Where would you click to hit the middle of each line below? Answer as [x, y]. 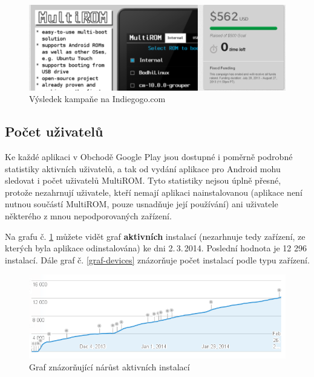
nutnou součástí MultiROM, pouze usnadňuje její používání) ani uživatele [142, 204]
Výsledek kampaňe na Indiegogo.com [97, 99]
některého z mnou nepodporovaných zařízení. [88, 215]
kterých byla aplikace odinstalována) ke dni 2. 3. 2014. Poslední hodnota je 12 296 [156, 248]
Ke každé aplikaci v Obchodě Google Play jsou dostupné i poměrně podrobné [149, 157]
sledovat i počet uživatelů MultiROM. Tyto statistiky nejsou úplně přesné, [143, 180]
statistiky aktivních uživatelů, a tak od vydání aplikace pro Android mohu [143, 168]
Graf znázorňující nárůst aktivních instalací [110, 367]
